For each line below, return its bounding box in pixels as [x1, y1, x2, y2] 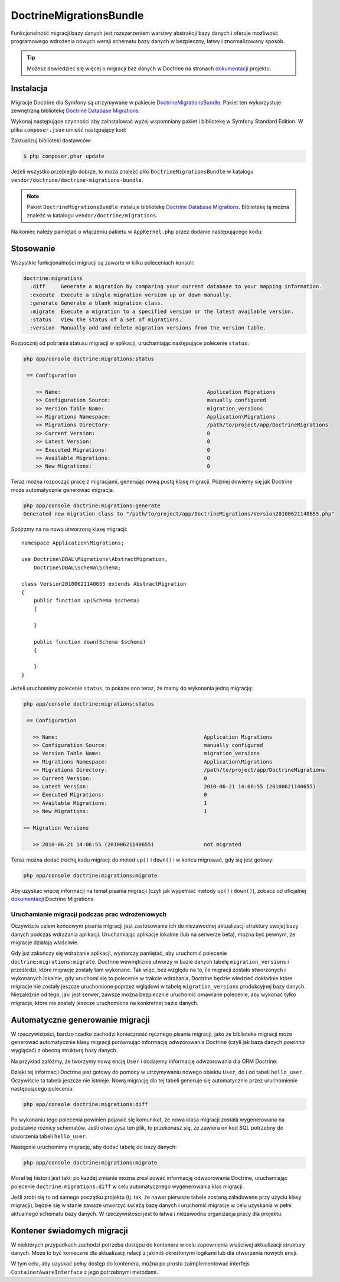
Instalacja [11, 83, 48, 93]
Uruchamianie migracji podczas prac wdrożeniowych [11, 910, 167, 918]
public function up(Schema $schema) [33, 597, 140, 604]
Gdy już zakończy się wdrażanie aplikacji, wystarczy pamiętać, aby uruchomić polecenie [11, 950, 227, 957]
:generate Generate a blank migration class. [30, 300, 164, 306]
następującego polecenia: [11, 1085, 74, 1092]
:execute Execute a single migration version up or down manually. [30, 291, 233, 298]
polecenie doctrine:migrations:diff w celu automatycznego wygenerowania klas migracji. [11, 1183, 244, 1190]
